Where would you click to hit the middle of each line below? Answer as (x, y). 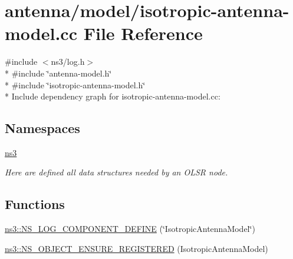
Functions (35, 204)
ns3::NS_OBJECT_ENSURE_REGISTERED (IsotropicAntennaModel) (136, 248)
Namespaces (42, 128)
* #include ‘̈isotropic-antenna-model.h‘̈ (75, 84)
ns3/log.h (68, 62)
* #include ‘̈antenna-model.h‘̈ (58, 73)
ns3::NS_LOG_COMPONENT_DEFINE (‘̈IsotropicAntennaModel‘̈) (130, 229)
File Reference (143, 33)
